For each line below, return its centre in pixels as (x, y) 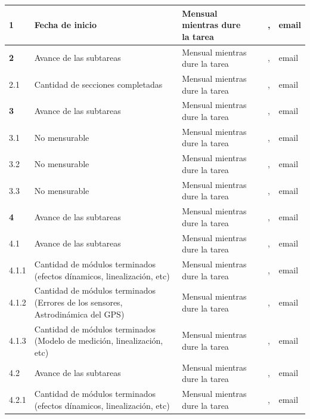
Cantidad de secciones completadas (98, 84)
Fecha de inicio (66, 25)
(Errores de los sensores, (78, 302)
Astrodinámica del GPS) (79, 314)
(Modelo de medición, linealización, (99, 341)
